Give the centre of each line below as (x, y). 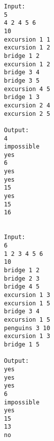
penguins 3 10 (27, 328)
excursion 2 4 (27, 105)
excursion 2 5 (27, 114)
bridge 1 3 (22, 97)
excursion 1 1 (27, 39)
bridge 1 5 (22, 344)
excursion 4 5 (27, 89)
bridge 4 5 (22, 287)
